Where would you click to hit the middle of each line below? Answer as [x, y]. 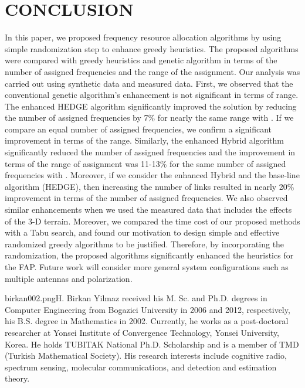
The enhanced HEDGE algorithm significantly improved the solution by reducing [151, 106]
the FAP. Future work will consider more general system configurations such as [147, 267]
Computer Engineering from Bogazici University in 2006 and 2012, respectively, [148, 309]
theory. [17, 378]
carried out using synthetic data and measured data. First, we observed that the [149, 83]
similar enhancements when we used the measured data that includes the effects [148, 210]
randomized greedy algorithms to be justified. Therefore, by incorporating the [145, 244]
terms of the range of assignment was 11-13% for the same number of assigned [145, 163]
